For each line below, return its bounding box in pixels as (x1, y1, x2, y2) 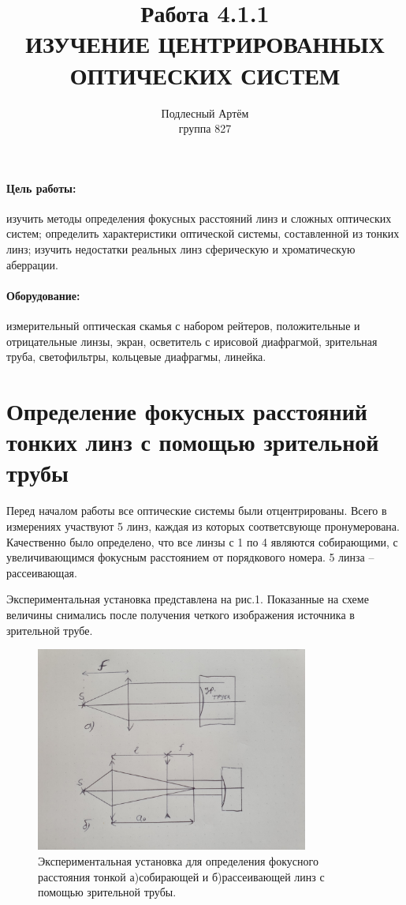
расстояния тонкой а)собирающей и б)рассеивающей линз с (38, 868, 325, 884)
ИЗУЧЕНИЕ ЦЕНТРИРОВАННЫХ (25, 28, 385, 60)
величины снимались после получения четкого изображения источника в (6, 606, 355, 622)
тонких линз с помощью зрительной (6, 426, 379, 458)
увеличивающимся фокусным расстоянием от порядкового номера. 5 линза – (6, 549, 374, 565)
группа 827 (178, 120, 232, 137)
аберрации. (6, 256, 58, 272)
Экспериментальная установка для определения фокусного (38, 853, 318, 869)
